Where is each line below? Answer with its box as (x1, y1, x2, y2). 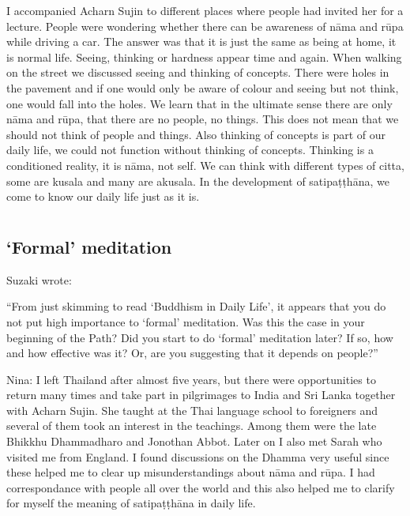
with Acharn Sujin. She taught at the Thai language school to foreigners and (6, 401, 378, 418)
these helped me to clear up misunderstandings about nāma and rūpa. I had (6, 464, 375, 480)
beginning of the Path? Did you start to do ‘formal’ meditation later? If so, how (6, 329, 393, 345)
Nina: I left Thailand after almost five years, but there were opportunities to (6, 371, 376, 387)
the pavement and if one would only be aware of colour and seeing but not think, (6, 79, 399, 96)
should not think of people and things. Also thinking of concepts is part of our (6, 126, 386, 142)
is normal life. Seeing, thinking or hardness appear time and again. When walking (6, 48, 402, 65)
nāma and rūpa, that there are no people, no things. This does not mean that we (6, 111, 399, 127)
